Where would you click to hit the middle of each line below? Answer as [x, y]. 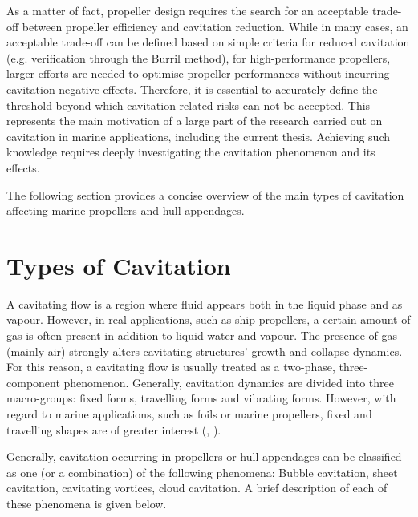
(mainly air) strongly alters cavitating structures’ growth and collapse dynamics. [205, 351]
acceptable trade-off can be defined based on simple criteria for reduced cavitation [208, 42]
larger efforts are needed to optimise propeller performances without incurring [198, 73]
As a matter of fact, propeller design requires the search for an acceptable [188, 10]
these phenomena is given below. [87, 503]
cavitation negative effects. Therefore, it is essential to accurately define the [192, 89]
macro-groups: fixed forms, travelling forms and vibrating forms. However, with [201, 398]
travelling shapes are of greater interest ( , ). [114, 429]
